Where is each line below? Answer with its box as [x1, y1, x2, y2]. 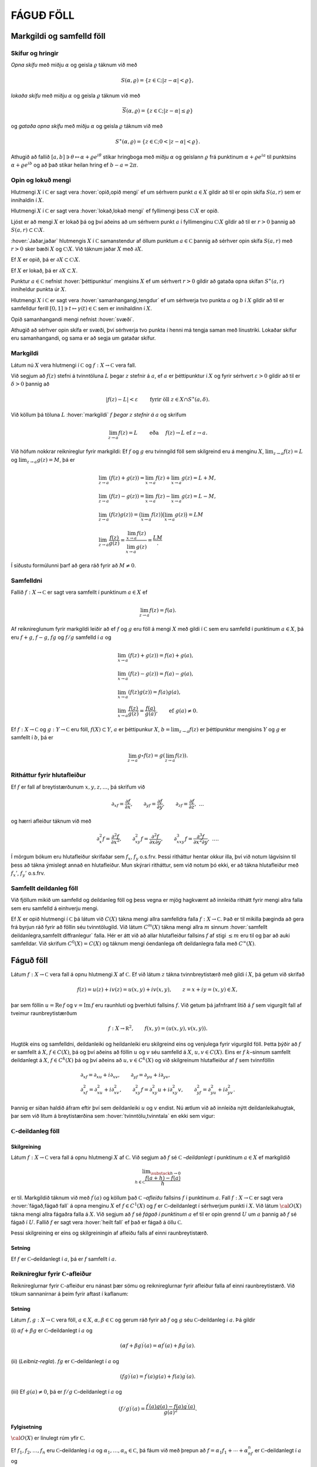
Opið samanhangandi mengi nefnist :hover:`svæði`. [11, 316, 134, 323]
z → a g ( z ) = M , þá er [26, 456, 76, 465]
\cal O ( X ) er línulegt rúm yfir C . [11, 1434, 85, 1441]
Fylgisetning [11, 1424, 42, 1431]
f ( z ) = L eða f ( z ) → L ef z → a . [118, 430, 208, 437]
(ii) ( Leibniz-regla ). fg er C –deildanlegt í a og [11, 1357, 120, 1364]
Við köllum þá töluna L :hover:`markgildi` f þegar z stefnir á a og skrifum [11, 411, 187, 418]
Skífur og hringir [11, 49, 59, 57]
